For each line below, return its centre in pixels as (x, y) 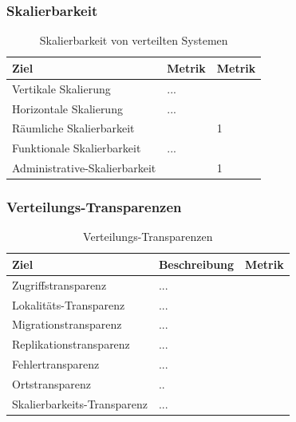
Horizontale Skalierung (67, 108)
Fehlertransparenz (56, 364)
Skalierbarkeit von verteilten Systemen (134, 40)
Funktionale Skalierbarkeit (77, 148)
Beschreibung (196, 264)
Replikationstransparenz (71, 344)
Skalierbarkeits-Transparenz (80, 403)
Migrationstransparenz (67, 324)
